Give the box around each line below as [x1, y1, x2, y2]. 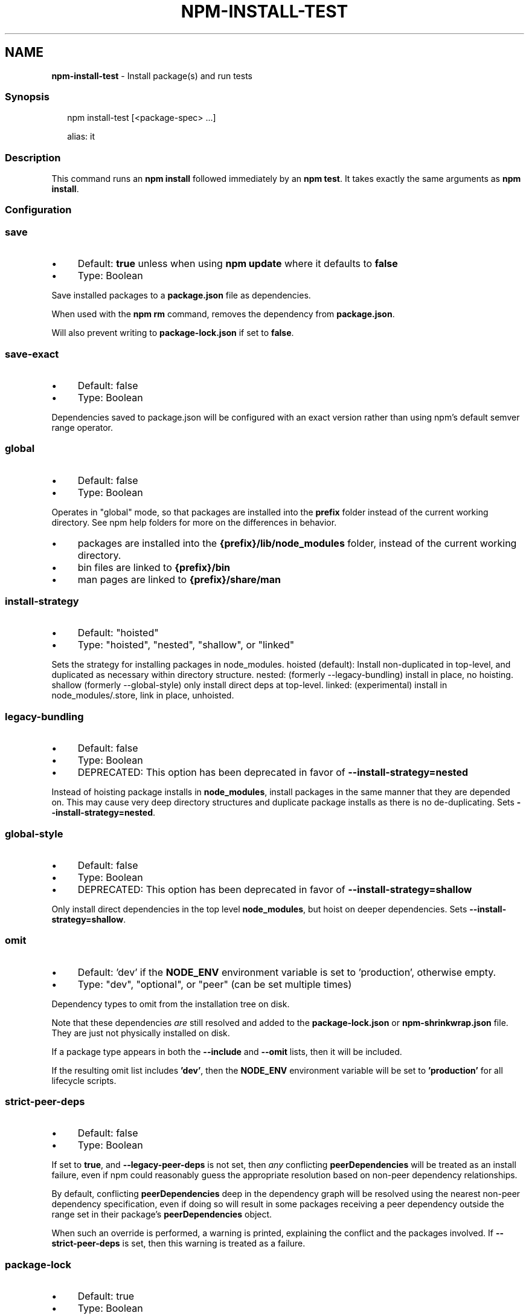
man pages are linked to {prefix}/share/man [77, 573, 281, 585]
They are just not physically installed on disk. [51, 1027, 230, 1038]
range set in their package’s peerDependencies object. [51, 1209, 272, 1220]
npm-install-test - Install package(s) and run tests [51, 70, 252, 81]
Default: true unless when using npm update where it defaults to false [77, 257, 398, 270]
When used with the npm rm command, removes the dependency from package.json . [51, 309, 395, 320]
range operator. [51, 422, 114, 433]
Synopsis [5, 90, 50, 103]
